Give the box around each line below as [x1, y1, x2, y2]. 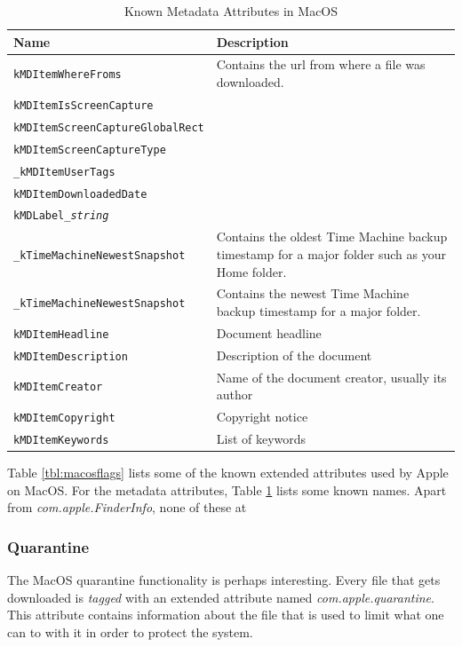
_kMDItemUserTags [13, 165, 115, 178]
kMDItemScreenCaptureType [13, 143, 166, 156]
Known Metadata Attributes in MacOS [123, 2, 339, 20]
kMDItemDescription [13, 350, 128, 363]
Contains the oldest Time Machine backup [216, 227, 448, 246]
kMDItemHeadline [13, 327, 109, 341]
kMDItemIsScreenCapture [13, 99, 154, 112]
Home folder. [216, 262, 287, 280]
